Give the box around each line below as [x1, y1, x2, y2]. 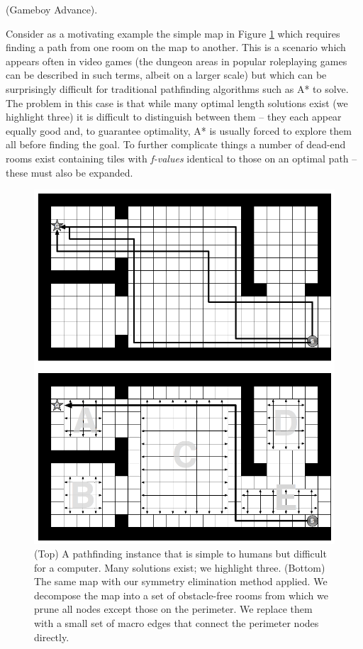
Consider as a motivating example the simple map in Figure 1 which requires [6, 26, 340, 40]
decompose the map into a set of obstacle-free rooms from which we [34, 587, 328, 602]
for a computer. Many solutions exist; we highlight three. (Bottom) [34, 560, 325, 575]
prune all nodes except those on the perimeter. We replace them [34, 601, 313, 616]
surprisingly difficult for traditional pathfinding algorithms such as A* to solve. [6, 81, 349, 96]
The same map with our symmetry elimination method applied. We [34, 574, 328, 589]
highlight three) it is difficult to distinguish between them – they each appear [6, 109, 342, 124]
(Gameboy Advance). [6, 2, 98, 16]
